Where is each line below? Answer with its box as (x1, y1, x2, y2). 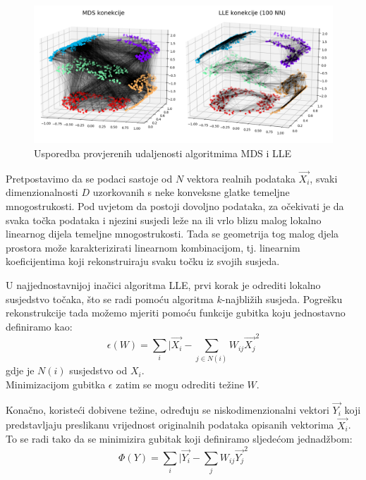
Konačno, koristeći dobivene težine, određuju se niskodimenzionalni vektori (6, 402, 329, 417)
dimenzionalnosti (6, 185, 78, 199)
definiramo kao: (6, 319, 73, 333)
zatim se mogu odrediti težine (116, 377, 244, 392)
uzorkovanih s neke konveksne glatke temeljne (92, 185, 290, 199)
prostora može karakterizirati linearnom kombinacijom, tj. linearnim (6, 240, 300, 254)
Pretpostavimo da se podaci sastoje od (6, 171, 173, 185)
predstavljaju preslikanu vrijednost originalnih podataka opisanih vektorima (6, 417, 334, 432)
